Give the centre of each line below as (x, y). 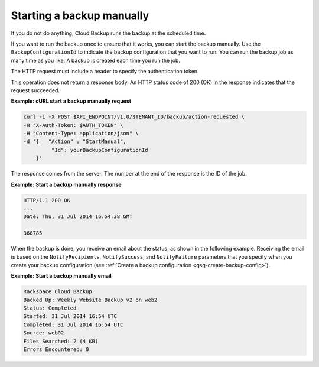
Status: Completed (50, 308)
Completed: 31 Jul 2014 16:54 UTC (73, 324)
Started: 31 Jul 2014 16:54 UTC (70, 316)
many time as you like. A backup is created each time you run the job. (95, 60)
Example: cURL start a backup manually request (71, 101)
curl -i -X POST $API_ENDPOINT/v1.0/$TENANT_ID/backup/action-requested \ (134, 117)
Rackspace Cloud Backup (58, 292)
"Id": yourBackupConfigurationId (100, 150)
